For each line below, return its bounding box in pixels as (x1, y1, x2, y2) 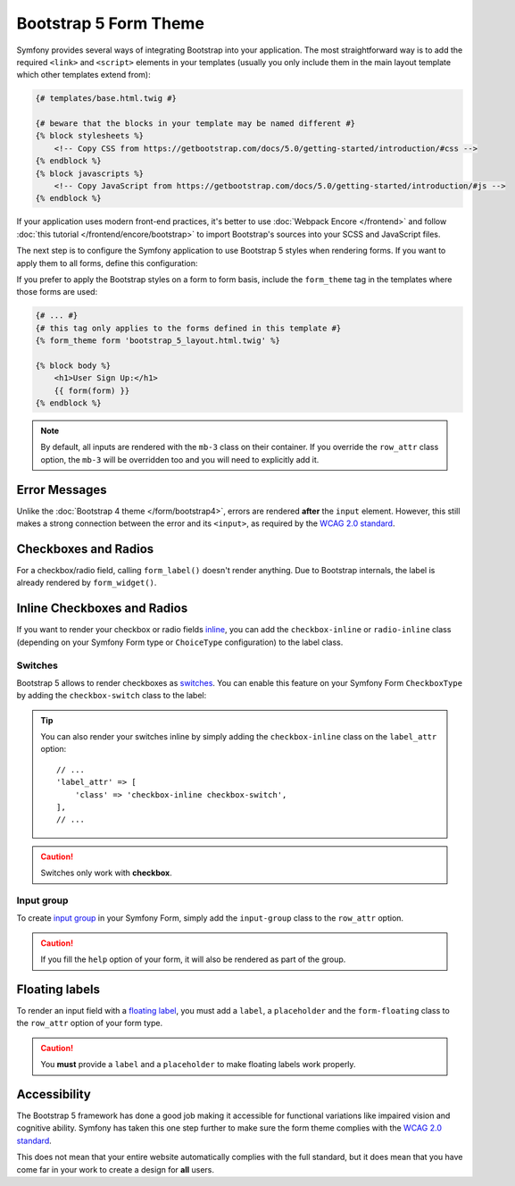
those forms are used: (16, 287, 98, 297)
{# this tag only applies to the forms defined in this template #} (35, 322, 342, 333)
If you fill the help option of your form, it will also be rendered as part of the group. (40, 954, 346, 965)
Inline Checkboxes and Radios (16, 601, 188, 616)
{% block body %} (35, 360, 112, 371)
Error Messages (16, 482, 107, 497)
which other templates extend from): (16, 70, 151, 80)
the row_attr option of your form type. (16, 1018, 163, 1029)
